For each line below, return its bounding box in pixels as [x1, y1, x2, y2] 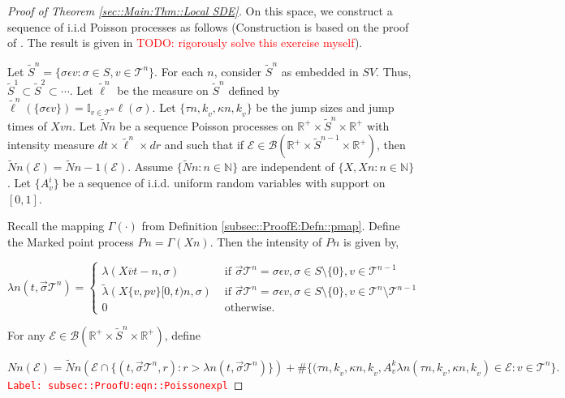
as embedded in [281, 62, 359, 79]
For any [7, 326, 45, 343]
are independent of [241, 158, 334, 175]
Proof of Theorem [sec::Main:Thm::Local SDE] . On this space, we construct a [7, 2, 393, 19]
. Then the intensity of [209, 233, 322, 250]
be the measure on [117, 81, 209, 98]
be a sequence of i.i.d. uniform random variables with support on [63, 174, 386, 191]
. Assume [127, 158, 173, 175]
